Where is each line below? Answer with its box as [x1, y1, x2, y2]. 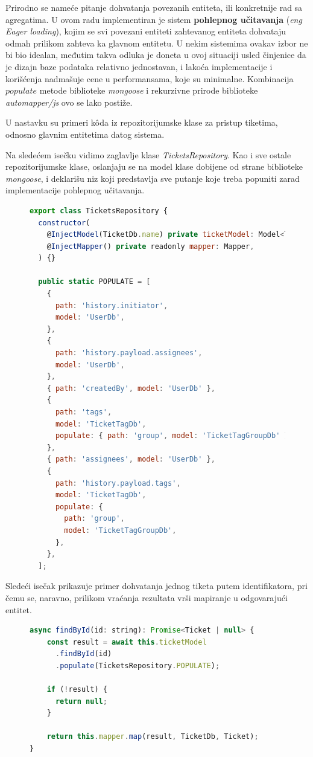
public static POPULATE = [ [38, 277, 151, 286]
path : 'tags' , [55, 408, 112, 416]
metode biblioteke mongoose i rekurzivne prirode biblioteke [39, 84, 258, 97]
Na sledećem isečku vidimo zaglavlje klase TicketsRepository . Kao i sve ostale [5, 148, 291, 161]
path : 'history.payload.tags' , [55, 478, 181, 488]
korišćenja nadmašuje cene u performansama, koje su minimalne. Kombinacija [5, 72, 294, 85]
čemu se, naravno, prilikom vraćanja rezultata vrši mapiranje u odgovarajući [5, 591, 288, 604]
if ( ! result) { [46, 685, 107, 694]
